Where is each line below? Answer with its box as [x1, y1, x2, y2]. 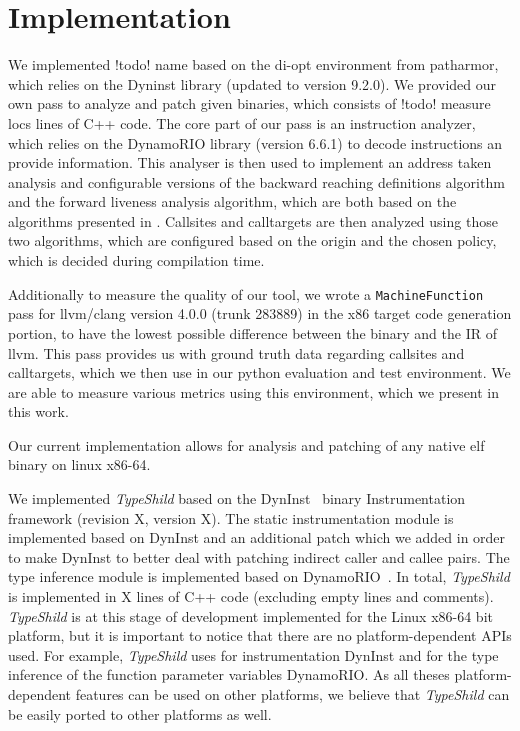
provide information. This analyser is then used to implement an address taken [8, 152, 492, 173]
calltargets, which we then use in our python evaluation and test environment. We [8, 362, 511, 383]
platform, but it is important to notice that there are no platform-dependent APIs [8, 625, 512, 646]
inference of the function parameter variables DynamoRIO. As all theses [8, 664, 450, 685]
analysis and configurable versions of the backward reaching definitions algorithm [8, 171, 505, 192]
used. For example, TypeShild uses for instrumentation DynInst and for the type [8, 644, 499, 665]
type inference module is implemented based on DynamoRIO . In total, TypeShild [8, 566, 510, 587]
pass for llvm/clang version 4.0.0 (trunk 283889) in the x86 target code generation [8, 303, 512, 324]
